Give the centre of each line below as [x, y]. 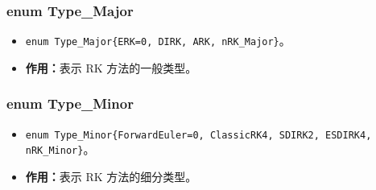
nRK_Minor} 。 [60, 149]
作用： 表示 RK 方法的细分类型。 [111, 176]
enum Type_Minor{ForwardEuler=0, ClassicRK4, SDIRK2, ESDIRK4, [198, 135]
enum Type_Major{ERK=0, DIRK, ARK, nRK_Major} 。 [158, 41]
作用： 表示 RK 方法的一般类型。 [111, 67]
